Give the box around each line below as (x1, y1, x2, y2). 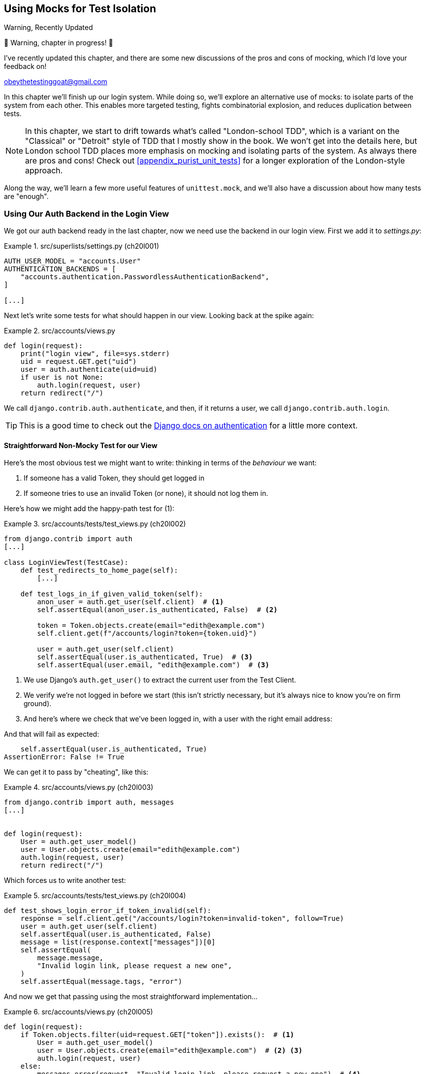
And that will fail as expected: (4, 730, 99, 739)
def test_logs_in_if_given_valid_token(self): (20, 590, 203, 598)
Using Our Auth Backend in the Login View (4, 208, 169, 219)
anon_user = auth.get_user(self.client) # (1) (37, 598, 224, 606)
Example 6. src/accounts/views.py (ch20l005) (4, 1008, 153, 1016)
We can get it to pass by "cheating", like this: (4, 768, 149, 777)
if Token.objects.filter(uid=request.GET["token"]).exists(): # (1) (20, 1031, 295, 1039)
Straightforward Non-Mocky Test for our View (4, 441, 157, 450)
